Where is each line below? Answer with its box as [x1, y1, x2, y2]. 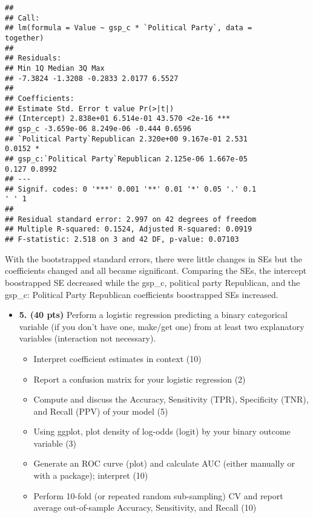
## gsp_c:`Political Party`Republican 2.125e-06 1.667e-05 [5, 154, 248, 163]
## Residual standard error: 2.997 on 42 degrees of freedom [5, 215, 257, 224]
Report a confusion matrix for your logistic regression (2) [33, 372, 246, 385]
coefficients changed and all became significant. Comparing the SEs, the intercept [5, 264, 307, 277]
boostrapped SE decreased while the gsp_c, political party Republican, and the [5, 276, 300, 288]
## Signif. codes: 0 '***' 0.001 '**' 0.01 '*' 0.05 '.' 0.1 [5, 184, 257, 193]
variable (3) [33, 436, 77, 449]
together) [5, 33, 44, 42]
